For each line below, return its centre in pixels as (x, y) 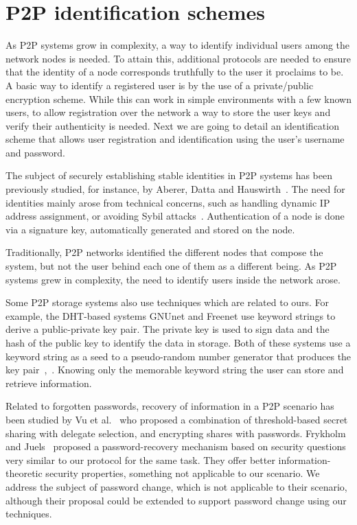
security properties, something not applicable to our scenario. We (183, 473)
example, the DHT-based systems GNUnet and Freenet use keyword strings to (171, 315)
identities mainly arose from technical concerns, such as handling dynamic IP (168, 202)
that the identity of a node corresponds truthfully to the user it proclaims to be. (175, 72)
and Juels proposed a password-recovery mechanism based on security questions (176, 446)
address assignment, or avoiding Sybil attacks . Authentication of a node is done (175, 216)
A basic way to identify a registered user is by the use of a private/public (160, 85)
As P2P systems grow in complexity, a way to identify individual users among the (178, 45)
